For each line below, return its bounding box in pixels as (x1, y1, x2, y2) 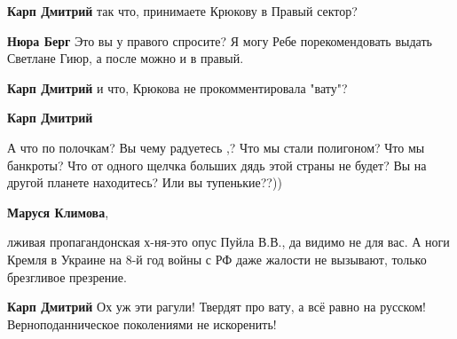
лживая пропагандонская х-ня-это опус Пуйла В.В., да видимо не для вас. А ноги (7, 233, 450, 251)
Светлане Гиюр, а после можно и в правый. (7, 49, 244, 67)
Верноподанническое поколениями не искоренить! (7, 314, 277, 333)
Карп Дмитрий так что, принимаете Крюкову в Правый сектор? (7, 2, 358, 20)
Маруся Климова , (7, 202, 109, 221)
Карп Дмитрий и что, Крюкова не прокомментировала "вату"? (7, 78, 348, 97)
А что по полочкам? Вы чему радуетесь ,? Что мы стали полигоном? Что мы (7, 138, 425, 156)
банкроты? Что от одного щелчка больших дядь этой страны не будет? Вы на (7, 155, 427, 174)
